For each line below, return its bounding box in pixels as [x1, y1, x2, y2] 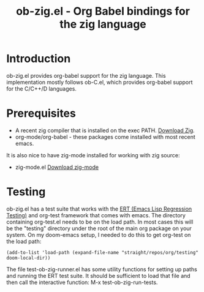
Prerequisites [6, 107, 77, 121]
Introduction [6, 52, 71, 66]
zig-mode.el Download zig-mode [15, 163, 99, 171]
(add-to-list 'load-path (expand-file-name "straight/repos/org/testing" [6, 249, 199, 255]
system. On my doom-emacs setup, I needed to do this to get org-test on [6, 231, 191, 238]
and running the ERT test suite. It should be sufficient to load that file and [6, 272, 191, 279]
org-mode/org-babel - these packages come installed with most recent [15, 133, 196, 140]
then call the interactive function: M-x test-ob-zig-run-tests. [6, 279, 158, 286]
